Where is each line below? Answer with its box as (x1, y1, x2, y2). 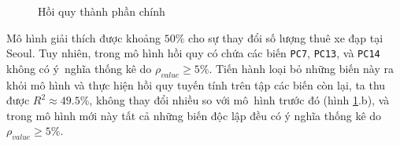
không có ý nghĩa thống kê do (6, 60, 152, 76)
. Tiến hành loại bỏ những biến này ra (209, 60, 394, 76)
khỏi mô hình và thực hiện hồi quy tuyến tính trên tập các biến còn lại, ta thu (6, 76, 386, 93)
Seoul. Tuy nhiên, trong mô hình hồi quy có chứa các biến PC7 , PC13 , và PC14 (6, 45, 380, 61)
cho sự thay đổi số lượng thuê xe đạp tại (188, 29, 383, 46)
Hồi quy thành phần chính (38, 3, 165, 19)
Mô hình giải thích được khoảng (6, 29, 161, 46)
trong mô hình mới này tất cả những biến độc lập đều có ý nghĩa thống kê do (6, 107, 382, 123)
